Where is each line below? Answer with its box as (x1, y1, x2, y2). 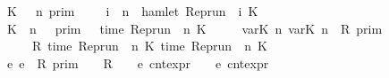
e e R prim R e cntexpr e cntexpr (6, 53, 269, 72)
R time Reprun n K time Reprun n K (31, 36, 267, 55)
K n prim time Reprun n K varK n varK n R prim (6, 19, 383, 37)
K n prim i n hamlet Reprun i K (6, 2, 258, 19)
